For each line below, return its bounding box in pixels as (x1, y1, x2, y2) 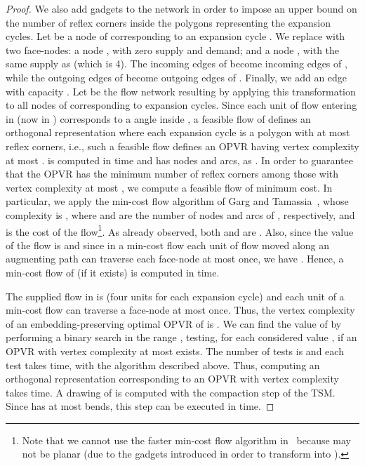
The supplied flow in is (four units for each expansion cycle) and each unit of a (6, 288, 345, 303)
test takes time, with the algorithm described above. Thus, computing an (6, 357, 320, 372)
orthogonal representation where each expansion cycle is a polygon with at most (6, 125, 350, 140)
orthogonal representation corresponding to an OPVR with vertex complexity (6, 371, 339, 386)
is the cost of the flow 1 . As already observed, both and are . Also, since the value (6, 222, 354, 239)
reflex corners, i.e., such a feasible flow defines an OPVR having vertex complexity (6, 138, 359, 153)
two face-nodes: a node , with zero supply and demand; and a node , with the (6, 42, 340, 57)
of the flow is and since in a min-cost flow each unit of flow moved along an (6, 237, 330, 252)
